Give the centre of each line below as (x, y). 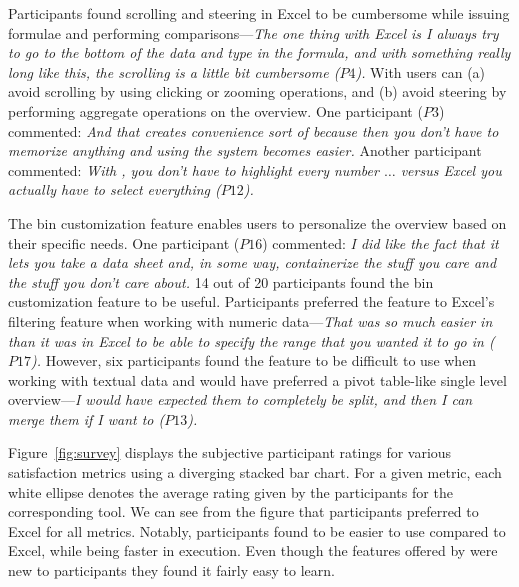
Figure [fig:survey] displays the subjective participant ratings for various (230, 452)
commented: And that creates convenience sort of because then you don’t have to (253, 130)
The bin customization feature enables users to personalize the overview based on (257, 222)
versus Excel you (451, 169)
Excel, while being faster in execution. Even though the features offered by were (253, 550)
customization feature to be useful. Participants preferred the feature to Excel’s (251, 301)
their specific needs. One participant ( (124, 242)
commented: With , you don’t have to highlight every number (193, 169)
